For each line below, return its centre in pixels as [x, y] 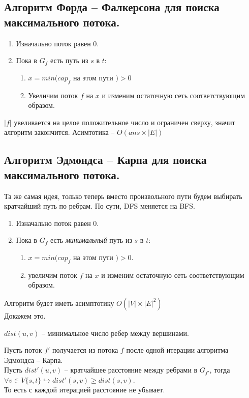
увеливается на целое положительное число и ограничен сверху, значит [124, 122]
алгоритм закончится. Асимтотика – [59, 132]
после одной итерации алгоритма [177, 350]
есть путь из [69, 60]
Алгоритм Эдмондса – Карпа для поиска [105, 160]
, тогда [220, 370]
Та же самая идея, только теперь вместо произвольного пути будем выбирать [123, 196]
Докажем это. [25, 315]
